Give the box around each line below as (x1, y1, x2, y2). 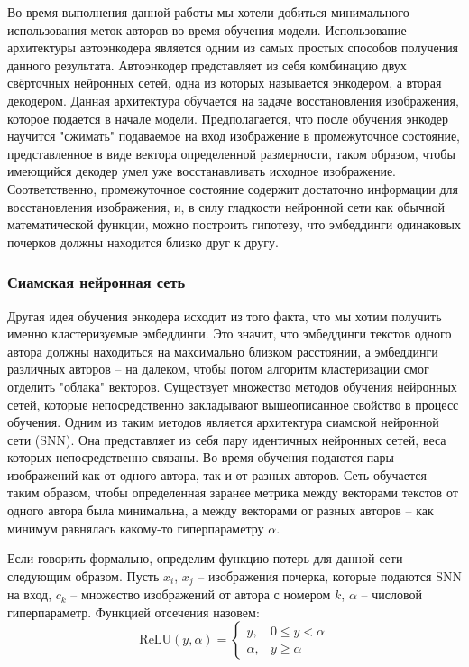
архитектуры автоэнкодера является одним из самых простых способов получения (7, 38, 459, 57)
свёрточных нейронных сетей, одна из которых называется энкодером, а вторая (7, 73, 442, 92)
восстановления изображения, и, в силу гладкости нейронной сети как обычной (7, 197, 445, 216)
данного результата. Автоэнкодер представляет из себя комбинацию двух (7, 55, 407, 74)
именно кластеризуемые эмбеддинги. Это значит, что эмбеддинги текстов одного (7, 324, 452, 343)
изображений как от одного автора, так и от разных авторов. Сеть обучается (7, 465, 427, 484)
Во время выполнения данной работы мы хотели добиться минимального (7, 3, 409, 21)
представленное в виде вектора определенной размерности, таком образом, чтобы (7, 144, 455, 162)
